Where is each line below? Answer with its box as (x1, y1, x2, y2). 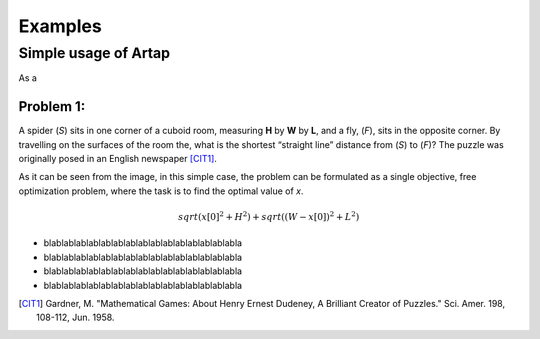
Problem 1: (18, 98, 86, 115)
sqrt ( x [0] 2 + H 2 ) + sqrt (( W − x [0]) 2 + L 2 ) (178, 210, 360, 223)
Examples (18, 15, 102, 37)
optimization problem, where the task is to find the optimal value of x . (18, 185, 304, 197)
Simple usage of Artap (18, 44, 170, 62)
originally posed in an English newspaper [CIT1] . (18, 153, 217, 165)
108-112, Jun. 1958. (36, 311, 115, 324)
